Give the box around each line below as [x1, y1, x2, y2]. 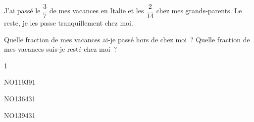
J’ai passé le [4, 5, 41, 16]
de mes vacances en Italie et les [49, 5, 144, 16]
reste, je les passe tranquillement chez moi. [4, 18, 133, 28]
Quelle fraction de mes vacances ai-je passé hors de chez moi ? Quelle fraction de [4, 34, 250, 44]
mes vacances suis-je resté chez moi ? [4, 44, 117, 54]
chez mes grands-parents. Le [156, 5, 242, 16]
